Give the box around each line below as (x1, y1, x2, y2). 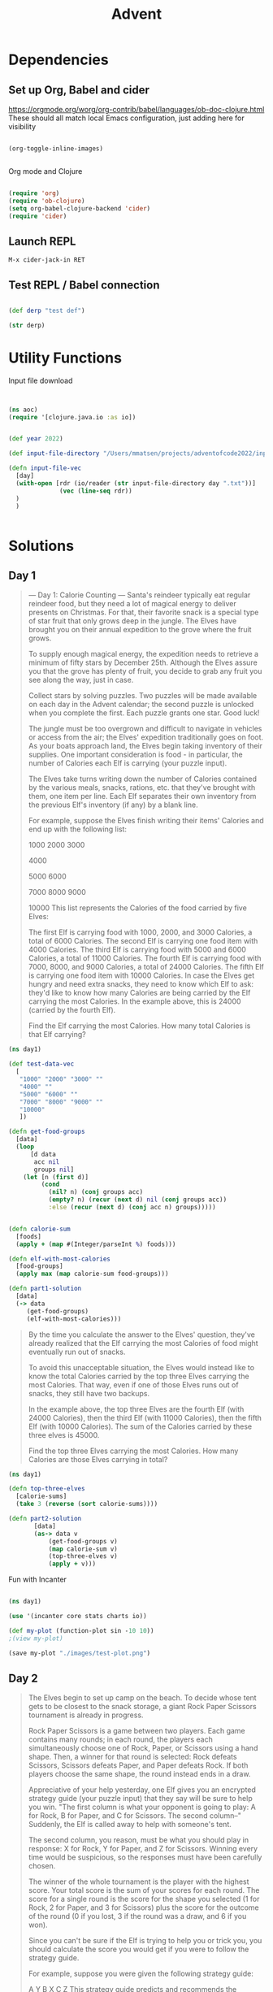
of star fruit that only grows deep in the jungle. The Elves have (28, 616, 237, 626)
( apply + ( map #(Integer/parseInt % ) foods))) (15, 1240, 176, 1248)
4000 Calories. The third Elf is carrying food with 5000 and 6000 (28, 944, 246, 955)
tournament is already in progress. (28, 1710, 144, 1720)
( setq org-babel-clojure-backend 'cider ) (8, 204, 151, 212)
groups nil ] (33, 1165, 75, 1174)
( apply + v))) (48, 1560, 96, 1569)
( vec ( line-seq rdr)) (59, 487, 132, 495)
